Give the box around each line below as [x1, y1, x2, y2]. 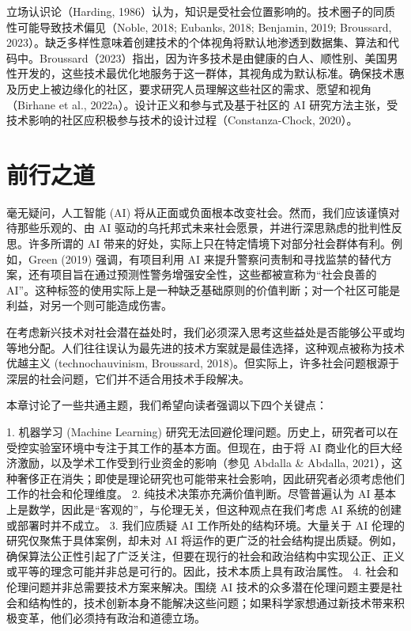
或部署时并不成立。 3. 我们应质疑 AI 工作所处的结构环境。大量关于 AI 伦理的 [6, 516, 405, 533]
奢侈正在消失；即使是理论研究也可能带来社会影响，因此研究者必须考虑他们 [17, 469, 405, 486]
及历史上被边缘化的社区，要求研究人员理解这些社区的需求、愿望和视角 [6, 80, 371, 97]
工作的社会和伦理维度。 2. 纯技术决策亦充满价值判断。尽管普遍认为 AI [6, 485, 371, 502]
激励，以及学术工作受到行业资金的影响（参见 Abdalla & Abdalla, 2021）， [17, 454, 391, 471]
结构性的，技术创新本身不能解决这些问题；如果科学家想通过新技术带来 [28, 594, 394, 610]
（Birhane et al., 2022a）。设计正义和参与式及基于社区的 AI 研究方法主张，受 [6, 96, 398, 112]
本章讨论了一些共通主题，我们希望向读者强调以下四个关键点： [6, 397, 327, 413]
